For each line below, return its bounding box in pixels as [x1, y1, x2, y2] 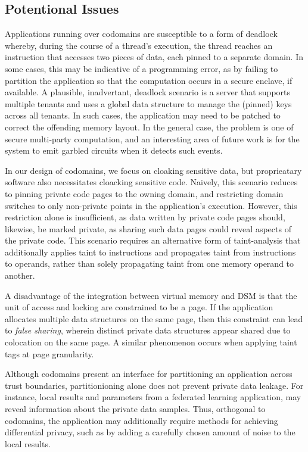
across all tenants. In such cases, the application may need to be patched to [5, 109, 281, 121]
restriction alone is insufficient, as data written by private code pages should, [5, 211, 285, 223]
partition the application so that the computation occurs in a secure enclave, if [5, 74, 293, 86]
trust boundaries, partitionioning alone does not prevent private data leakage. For [5, 379, 304, 391]
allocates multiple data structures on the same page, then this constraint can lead [5, 312, 303, 325]
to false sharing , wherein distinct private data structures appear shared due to [5, 324, 291, 336]
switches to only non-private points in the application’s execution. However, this [5, 199, 297, 211]
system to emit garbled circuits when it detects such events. [5, 144, 223, 157]
